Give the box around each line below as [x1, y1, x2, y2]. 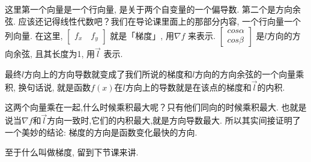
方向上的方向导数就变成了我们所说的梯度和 [24, 68, 193, 80]
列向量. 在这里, [5, 29, 63, 42]
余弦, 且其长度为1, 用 [13, 47, 95, 60]
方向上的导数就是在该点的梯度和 [125, 80, 252, 93]
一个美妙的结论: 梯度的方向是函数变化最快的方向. [5, 125, 198, 138]
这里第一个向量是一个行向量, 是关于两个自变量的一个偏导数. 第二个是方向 [5, 3, 293, 15]
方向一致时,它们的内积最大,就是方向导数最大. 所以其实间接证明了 [47, 114, 301, 127]
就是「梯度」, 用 [110, 29, 174, 42]
